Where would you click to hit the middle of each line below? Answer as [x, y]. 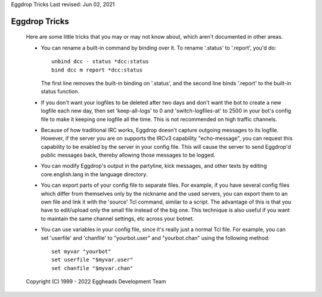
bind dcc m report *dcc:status [97, 70]
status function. [60, 92]
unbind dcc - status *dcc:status [100, 62]
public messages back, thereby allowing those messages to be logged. [128, 155]
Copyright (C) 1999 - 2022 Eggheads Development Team [96, 282]
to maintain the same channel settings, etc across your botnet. [117, 218]
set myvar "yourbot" [81, 251]
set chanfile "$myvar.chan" [92, 268]
